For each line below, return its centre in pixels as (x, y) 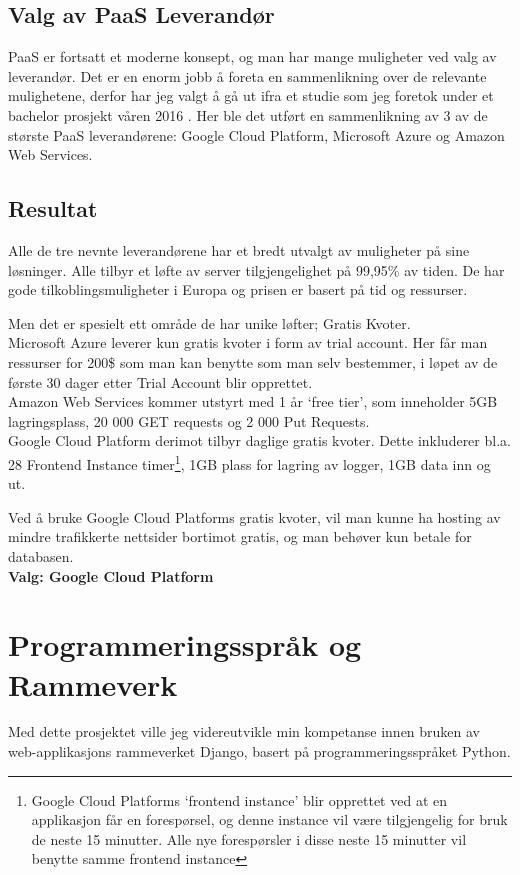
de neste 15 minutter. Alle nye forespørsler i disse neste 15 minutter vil (249, 838)
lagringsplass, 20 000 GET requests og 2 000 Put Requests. (189, 420)
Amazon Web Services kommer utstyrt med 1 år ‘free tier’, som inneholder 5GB (253, 401)
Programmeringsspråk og (185, 644)
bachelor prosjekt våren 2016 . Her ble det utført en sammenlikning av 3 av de (248, 114)
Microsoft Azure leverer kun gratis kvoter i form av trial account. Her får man (248, 342)
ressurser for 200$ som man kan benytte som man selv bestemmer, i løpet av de (253, 361)
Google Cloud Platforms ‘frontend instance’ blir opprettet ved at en (239, 799)
